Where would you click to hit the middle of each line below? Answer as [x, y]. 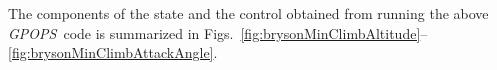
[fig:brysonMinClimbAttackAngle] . [113, 52]
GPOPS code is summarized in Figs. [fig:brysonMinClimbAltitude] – [218, 32]
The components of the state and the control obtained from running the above [248, 13]
